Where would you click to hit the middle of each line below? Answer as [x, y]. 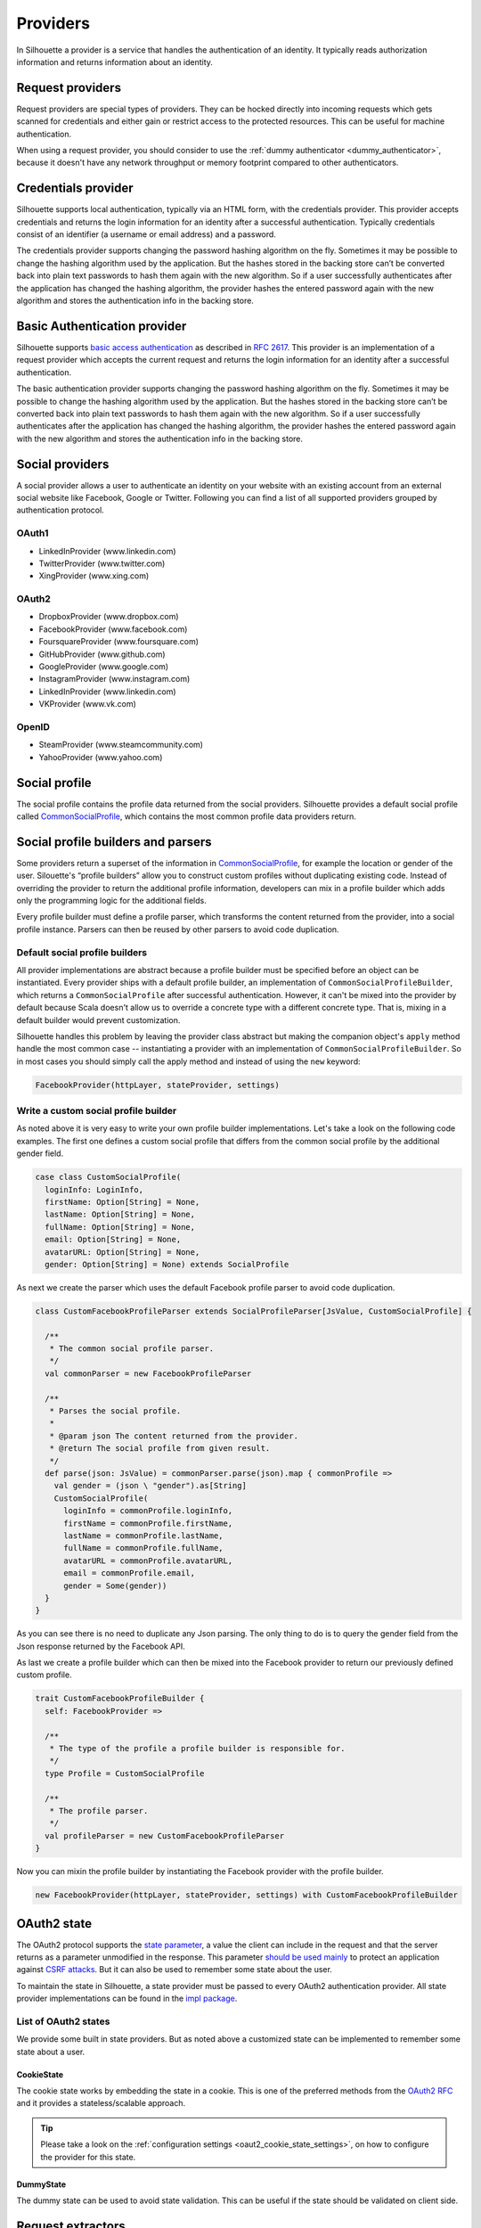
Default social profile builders [82, 952]
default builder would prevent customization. [98, 1020]
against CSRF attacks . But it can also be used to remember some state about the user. [175, 1970]
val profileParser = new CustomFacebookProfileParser [165, 1835]
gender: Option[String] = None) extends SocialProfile [167, 1264]
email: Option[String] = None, [113, 1240]
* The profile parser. [99, 1810]
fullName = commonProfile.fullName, [143, 1548]
